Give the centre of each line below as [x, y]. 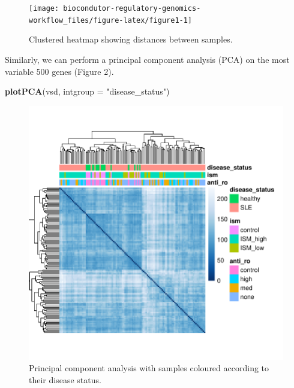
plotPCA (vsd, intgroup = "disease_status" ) [87, 91]
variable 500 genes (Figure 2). [59, 71]
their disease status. [65, 379]
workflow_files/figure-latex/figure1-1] [111, 20]
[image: [44, 8]
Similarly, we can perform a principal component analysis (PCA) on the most [147, 59]
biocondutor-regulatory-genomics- [132, 8]
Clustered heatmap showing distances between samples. [131, 39]
